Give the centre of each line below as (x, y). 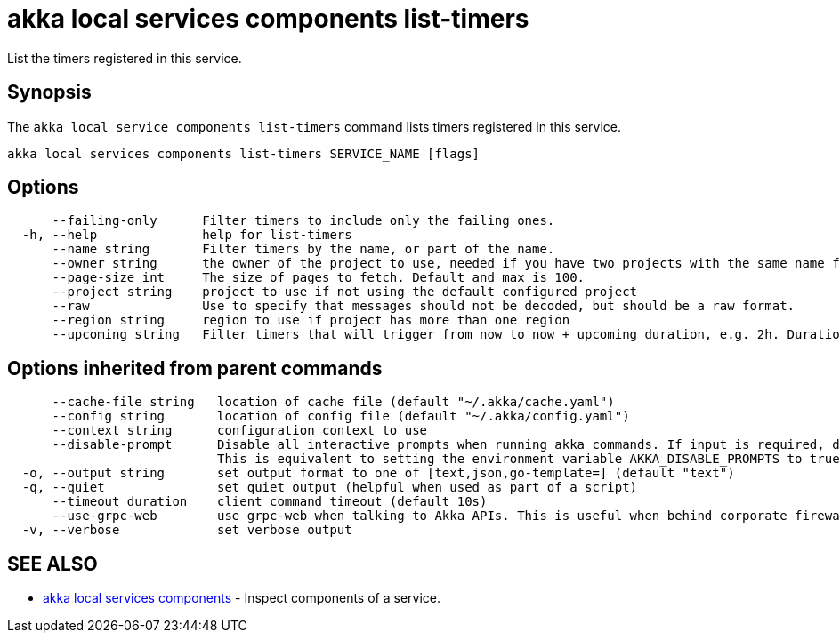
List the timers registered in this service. (125, 58)
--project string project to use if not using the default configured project (345, 292)
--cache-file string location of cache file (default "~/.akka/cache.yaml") (333, 402)
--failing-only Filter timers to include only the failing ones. (303, 221)
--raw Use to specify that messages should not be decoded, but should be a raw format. (424, 306)
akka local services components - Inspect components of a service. (242, 598)
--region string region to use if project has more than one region (311, 320)
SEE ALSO (52, 564)
